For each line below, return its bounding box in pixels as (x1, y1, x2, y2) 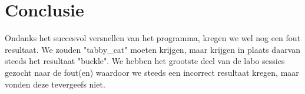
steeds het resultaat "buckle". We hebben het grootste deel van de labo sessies (5, 55, 285, 67)
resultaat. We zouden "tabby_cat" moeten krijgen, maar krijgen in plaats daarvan (5, 43, 301, 55)
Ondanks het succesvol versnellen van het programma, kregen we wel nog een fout (5, 32, 301, 44)
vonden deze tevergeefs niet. (5, 78, 105, 90)
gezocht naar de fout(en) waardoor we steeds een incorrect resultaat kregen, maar (5, 66, 299, 78)
